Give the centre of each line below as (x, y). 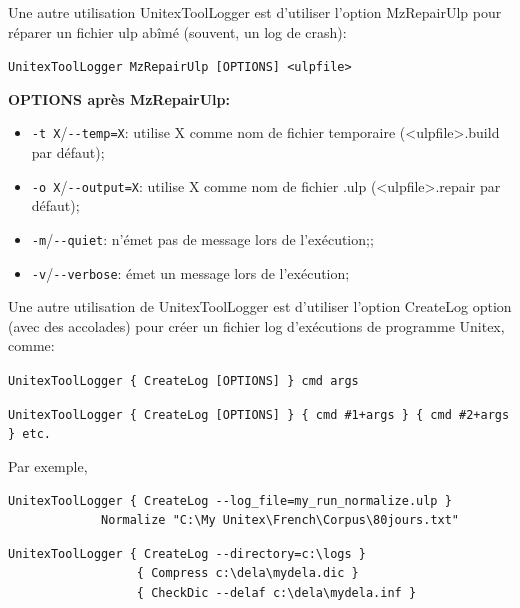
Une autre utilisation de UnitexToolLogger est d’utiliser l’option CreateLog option (260, 306)
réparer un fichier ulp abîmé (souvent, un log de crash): (177, 31)
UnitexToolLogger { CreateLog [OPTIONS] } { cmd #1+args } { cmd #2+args (259, 414)
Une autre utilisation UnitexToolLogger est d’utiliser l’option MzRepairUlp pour (255, 12)
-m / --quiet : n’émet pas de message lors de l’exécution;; (202, 238)
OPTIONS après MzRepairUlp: (119, 98)
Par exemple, (48, 466)
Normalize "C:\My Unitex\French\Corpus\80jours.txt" (280, 520)
